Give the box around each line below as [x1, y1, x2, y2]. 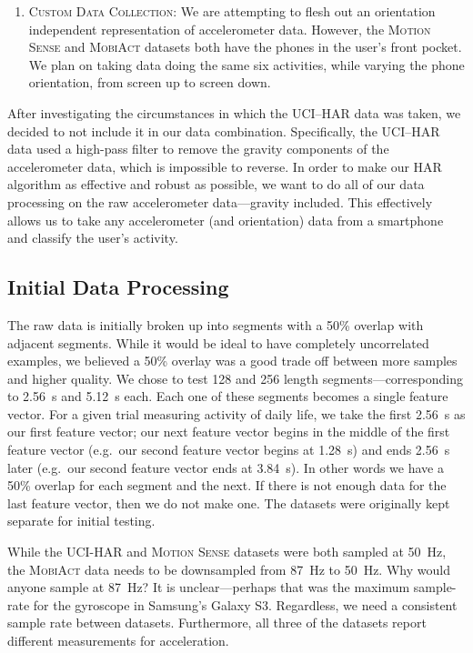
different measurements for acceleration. [7, 631, 229, 650]
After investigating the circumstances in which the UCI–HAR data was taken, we [7, 103, 461, 122]
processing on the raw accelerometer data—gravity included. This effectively [7, 192, 433, 211]
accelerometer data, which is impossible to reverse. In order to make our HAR [7, 156, 442, 176]
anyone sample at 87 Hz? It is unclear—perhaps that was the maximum [7, 578, 410, 597]
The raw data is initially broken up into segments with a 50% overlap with [7, 315, 424, 334]
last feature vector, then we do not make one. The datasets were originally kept [7, 493, 450, 512]
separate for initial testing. [7, 511, 156, 530]
